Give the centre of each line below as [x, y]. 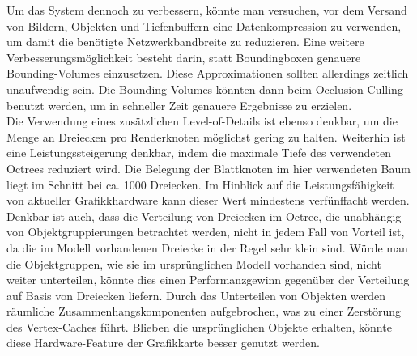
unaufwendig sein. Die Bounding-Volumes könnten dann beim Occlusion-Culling [205, 89]
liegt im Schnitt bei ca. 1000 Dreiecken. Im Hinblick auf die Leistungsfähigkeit [200, 184]
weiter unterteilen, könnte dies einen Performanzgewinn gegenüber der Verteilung [208, 280]
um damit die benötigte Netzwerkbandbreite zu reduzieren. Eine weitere [185, 42]
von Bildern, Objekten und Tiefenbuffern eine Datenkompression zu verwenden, [204, 25]
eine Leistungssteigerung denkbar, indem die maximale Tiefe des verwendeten [199, 153]
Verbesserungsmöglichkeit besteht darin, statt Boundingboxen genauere [184, 57]
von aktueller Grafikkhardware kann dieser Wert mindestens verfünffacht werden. [208, 200]
